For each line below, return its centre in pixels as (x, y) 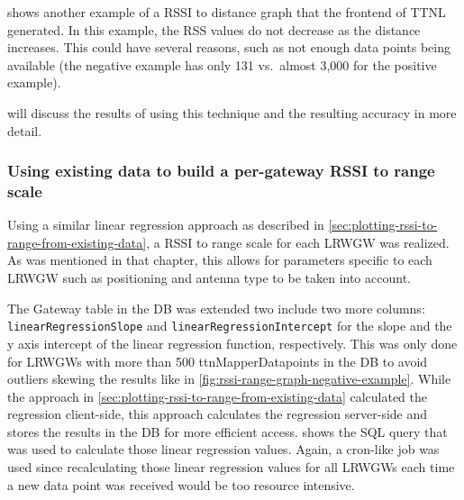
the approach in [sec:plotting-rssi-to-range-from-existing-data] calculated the (217, 396)
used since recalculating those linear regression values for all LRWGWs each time (231, 467)
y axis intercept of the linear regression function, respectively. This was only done (232, 343)
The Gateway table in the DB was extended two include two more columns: (216, 308)
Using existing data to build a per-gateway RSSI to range (221, 171)
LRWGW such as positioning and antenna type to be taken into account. (209, 278)
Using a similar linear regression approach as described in (166, 225)
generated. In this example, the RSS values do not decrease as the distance (214, 29)
